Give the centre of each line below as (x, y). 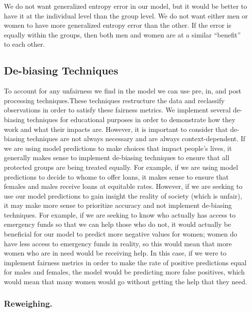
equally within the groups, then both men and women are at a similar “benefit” (122, 34)
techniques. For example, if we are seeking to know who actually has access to (120, 214)
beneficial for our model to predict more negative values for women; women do (121, 234)
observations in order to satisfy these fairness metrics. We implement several (118, 110)
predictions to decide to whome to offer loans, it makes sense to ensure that (116, 176)
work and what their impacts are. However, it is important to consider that (116, 129)
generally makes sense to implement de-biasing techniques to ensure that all (117, 157)
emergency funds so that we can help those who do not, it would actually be (118, 224)
